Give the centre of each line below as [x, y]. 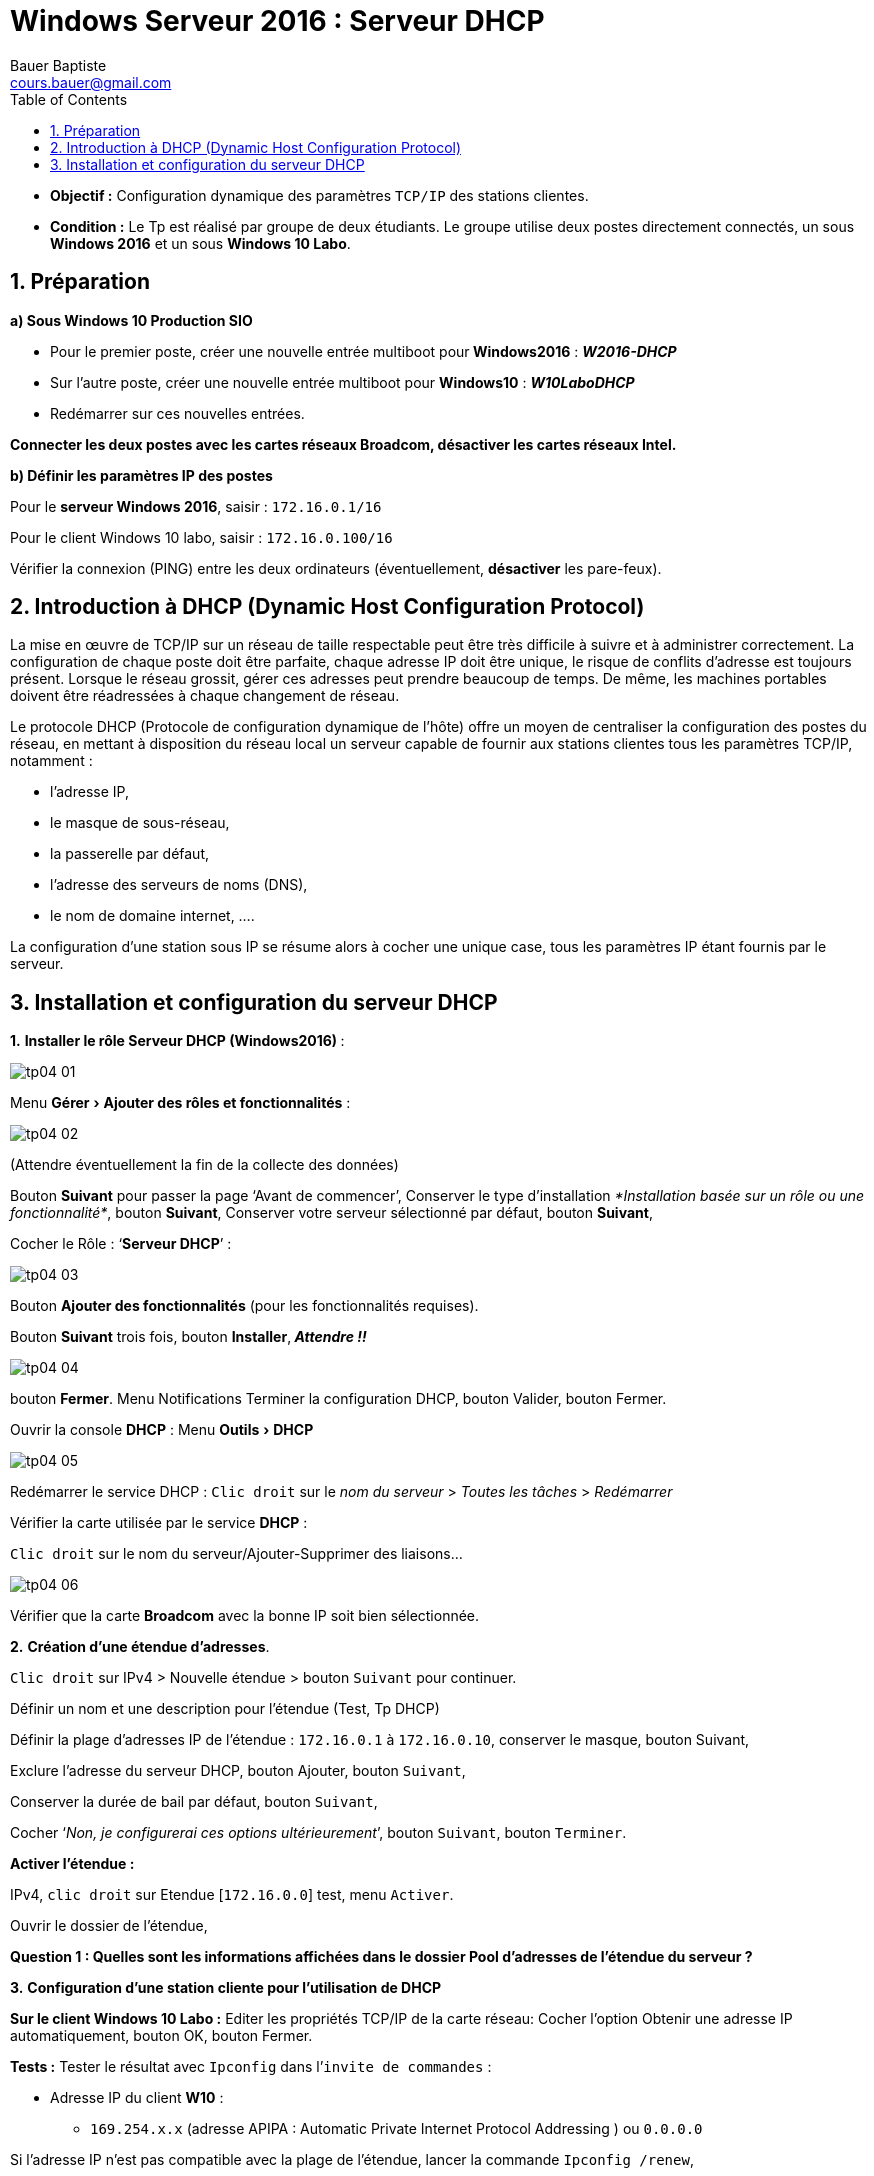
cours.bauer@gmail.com [91, 82]
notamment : [51, 761]
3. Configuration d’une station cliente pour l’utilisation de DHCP [226, 1988]
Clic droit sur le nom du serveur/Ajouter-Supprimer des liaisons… [236, 1554]
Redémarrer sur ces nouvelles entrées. [177, 413]
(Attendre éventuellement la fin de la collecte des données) [204, 1165]
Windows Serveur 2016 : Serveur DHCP [277, 21]
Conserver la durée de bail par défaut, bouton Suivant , [194, 1802]
